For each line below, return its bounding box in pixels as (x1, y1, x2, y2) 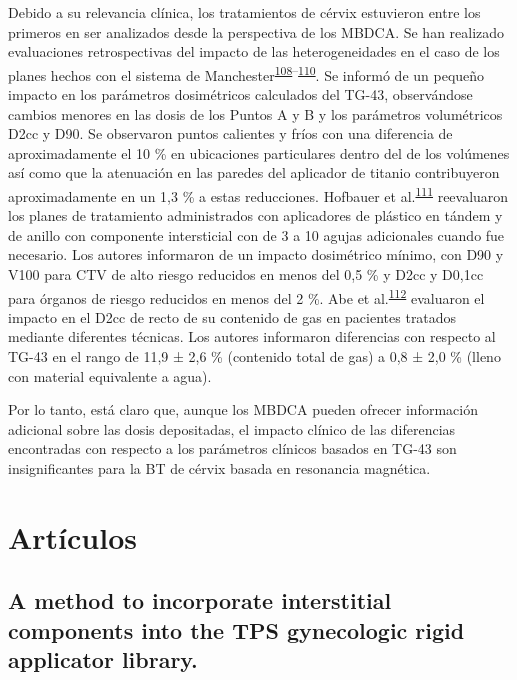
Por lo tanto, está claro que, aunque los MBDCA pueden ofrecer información (8, 399, 478, 420)
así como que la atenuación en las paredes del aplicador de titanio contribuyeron (8, 162, 500, 183)
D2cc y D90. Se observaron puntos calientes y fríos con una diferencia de (8, 123, 453, 144)
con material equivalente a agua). (8, 365, 212, 386)
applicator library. (8, 644, 198, 675)
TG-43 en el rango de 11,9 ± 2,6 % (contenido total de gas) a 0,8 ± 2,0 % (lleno (8, 346, 501, 367)
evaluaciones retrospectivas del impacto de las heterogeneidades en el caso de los (8, 41, 500, 62)
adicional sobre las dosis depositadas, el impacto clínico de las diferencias (8, 418, 456, 439)
